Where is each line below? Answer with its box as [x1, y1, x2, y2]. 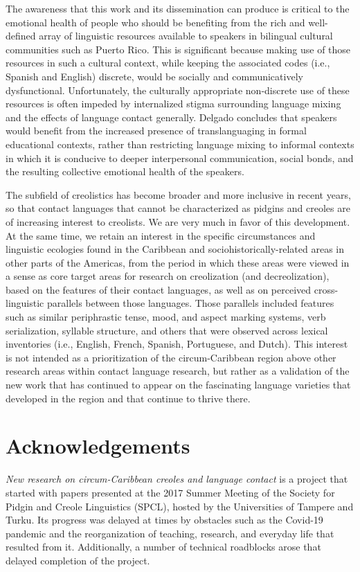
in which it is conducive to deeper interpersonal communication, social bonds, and [6, 150, 354, 165]
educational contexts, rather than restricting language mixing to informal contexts [6, 136, 354, 151]
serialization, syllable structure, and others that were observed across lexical [6, 323, 328, 337]
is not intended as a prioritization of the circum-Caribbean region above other [6, 350, 336, 364]
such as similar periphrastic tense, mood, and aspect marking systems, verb [6, 310, 326, 324]
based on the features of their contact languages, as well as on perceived [6, 282, 312, 296]
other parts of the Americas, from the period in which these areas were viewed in [6, 255, 350, 269]
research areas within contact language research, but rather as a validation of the [6, 364, 350, 378]
